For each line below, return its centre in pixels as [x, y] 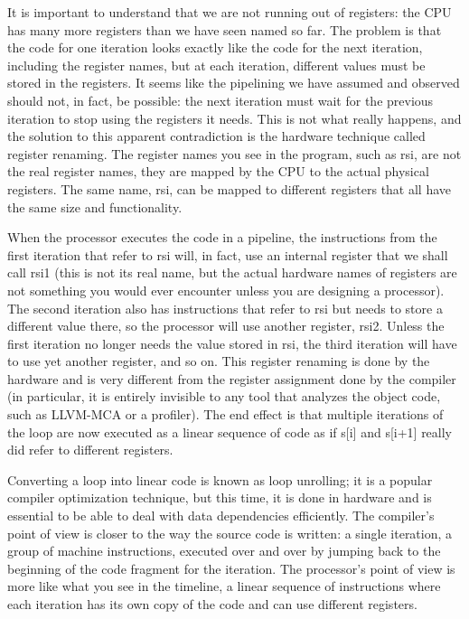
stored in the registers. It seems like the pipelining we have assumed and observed [234, 83]
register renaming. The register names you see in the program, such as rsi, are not [234, 153]
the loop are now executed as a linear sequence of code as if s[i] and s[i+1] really [230, 431]
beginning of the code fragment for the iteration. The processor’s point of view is [231, 568]
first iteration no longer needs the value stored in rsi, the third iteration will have [232, 343]
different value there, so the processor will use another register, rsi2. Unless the [226, 326]
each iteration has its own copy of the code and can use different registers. [212, 604]
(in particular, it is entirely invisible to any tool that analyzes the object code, [224, 396]
